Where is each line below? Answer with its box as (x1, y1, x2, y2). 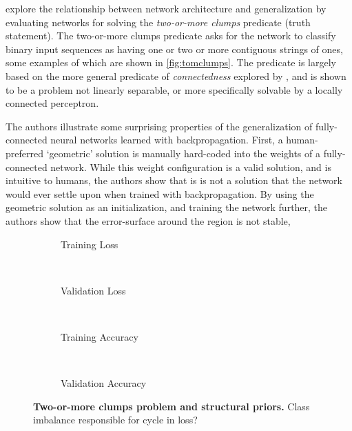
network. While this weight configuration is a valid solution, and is (50, 159, 331, 174)
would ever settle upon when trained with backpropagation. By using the (6, 186, 314, 201)
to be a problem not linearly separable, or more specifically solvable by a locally (6, 82, 343, 97)
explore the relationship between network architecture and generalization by (6, 1, 327, 15)
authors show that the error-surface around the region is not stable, (6, 213, 291, 228)
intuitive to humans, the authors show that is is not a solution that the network (6, 173, 342, 188)
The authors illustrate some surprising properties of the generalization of (6, 119, 313, 133)
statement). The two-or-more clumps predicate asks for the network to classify (6, 28, 336, 43)
